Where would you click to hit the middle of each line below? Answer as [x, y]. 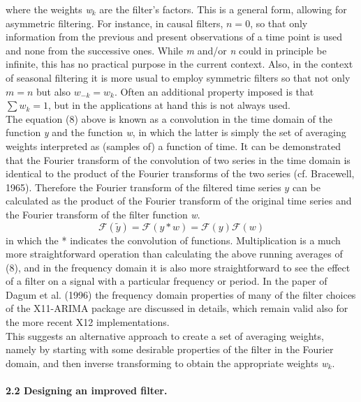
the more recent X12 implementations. [88, 322]
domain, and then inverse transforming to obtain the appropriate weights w [167, 363]
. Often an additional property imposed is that [214, 91]
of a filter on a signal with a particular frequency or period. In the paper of [167, 281]
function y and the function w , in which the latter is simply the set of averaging [176, 132]
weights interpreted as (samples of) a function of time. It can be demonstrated [173, 146]
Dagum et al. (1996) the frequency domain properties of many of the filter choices [181, 294]
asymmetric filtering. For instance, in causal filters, [115, 23]
